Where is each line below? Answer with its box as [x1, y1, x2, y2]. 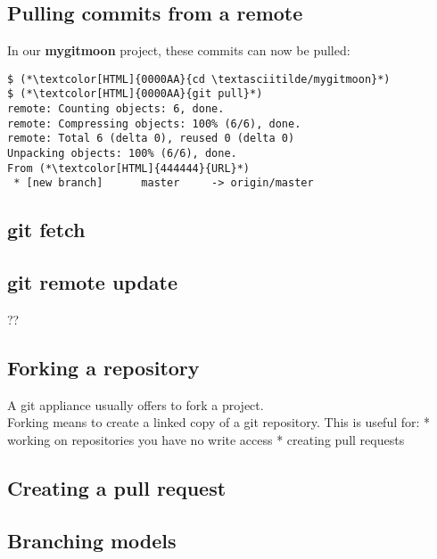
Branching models [7, 526, 177, 554]
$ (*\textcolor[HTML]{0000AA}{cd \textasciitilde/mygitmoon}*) [7, 72, 391, 86]
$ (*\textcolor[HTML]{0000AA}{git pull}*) [7, 87, 263, 101]
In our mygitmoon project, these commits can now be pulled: [7, 41, 350, 60]
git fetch [7, 216, 86, 243]
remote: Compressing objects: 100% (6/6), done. [7, 117, 301, 130]
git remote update [7, 268, 178, 296]
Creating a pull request [7, 474, 227, 501]
